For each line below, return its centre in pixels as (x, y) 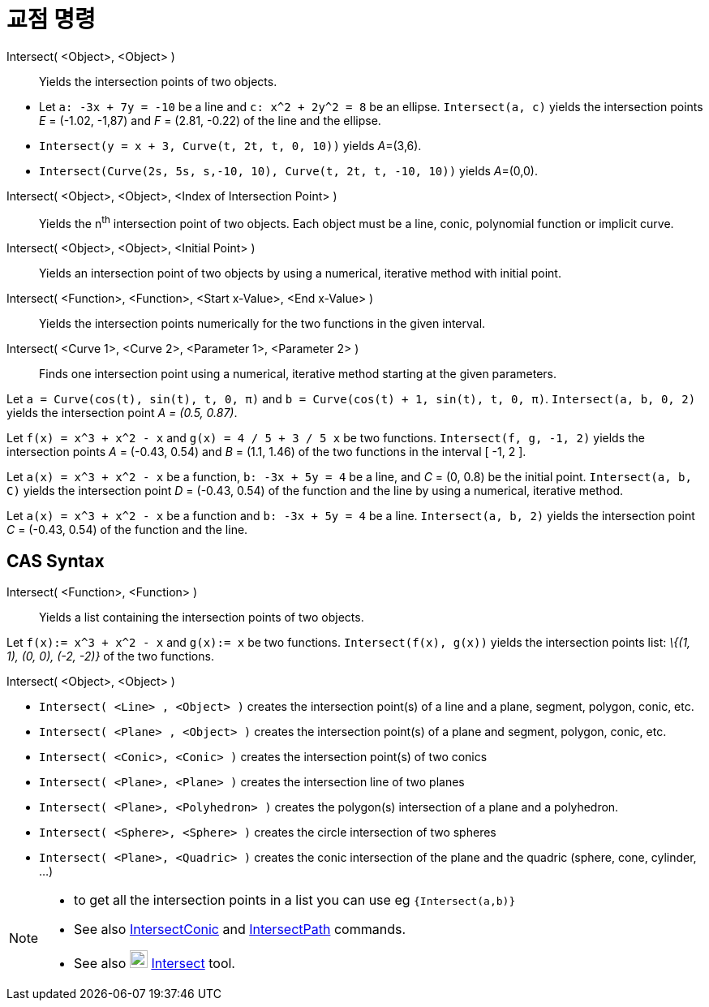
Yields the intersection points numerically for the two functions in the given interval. (262, 324)
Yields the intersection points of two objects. (158, 81)
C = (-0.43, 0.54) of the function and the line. (127, 530)
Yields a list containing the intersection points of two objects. (202, 618)
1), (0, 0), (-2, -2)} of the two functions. (110, 656)
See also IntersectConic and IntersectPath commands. (240, 930)
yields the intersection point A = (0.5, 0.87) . (122, 413)
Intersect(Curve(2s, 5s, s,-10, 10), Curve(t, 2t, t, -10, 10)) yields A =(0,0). (288, 170)
